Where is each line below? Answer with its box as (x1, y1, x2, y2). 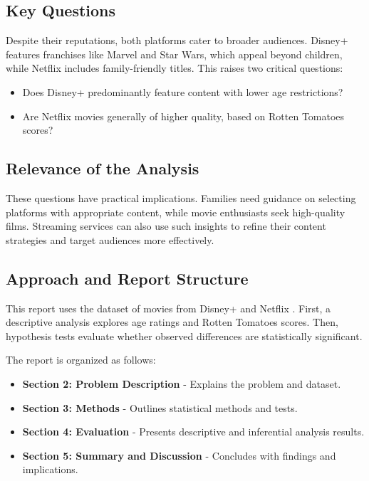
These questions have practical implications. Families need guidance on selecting (6, 190, 356, 205)
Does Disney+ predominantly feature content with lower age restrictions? (22, 84, 343, 99)
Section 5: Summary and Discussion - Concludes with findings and (22, 448, 336, 462)
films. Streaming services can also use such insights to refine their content (6, 218, 326, 233)
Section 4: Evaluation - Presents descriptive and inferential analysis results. (22, 424, 365, 439)
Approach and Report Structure (6, 267, 249, 289)
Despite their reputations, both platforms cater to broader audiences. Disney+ (6, 33, 348, 48)
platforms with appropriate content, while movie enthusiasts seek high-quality (6, 204, 345, 219)
